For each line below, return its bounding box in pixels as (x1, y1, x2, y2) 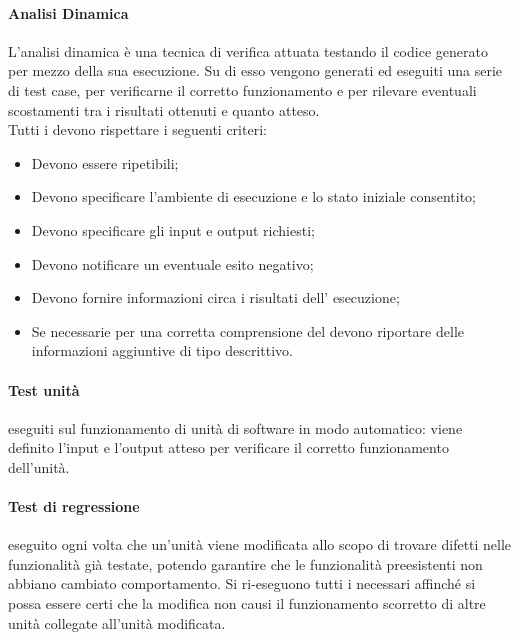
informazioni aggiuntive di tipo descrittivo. (31, 340, 293, 361)
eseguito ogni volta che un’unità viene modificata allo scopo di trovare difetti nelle (8, 534, 512, 555)
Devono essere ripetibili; (31, 152, 179, 173)
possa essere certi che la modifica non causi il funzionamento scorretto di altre (8, 593, 486, 614)
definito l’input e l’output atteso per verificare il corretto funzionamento (8, 437, 449, 458)
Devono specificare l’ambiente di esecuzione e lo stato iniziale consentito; (31, 186, 477, 207)
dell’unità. (8, 456, 70, 477)
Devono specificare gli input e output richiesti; (31, 219, 315, 240)
